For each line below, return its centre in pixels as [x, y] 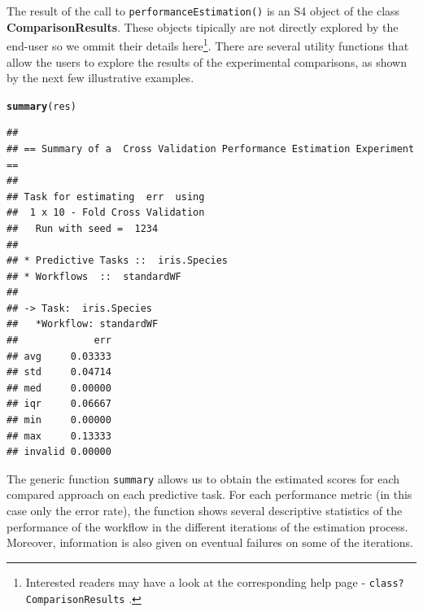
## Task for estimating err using [106, 197]
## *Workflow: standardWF [83, 324]
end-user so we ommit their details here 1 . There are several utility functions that [208, 44]
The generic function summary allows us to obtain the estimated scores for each [203, 478]
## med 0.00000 [59, 388]
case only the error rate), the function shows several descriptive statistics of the [205, 511]
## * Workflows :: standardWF [94, 276]
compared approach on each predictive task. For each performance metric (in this [209, 494]
